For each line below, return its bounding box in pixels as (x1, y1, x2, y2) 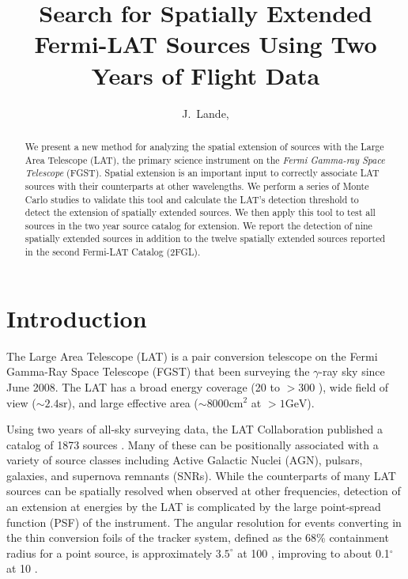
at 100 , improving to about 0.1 (237, 544, 390, 561)
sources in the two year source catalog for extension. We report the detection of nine (25, 218, 372, 232)
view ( (6, 394, 36, 411)
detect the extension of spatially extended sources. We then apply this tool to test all (25, 206, 376, 219)
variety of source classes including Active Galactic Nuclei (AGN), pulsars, (6, 452, 363, 468)
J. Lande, (182, 104, 229, 121)
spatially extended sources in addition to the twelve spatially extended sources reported (25, 232, 386, 245)
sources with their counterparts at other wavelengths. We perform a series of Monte (25, 179, 369, 192)
